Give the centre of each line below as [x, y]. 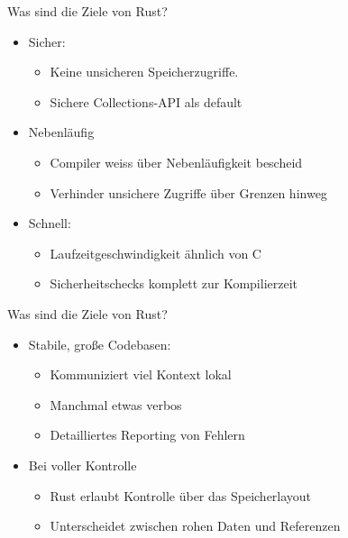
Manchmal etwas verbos [116, 404]
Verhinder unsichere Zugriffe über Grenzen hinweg [188, 192]
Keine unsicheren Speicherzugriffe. [144, 72]
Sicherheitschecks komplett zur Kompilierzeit [174, 283]
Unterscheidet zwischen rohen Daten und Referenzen [195, 526]
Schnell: [50, 223]
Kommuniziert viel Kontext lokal [141, 374]
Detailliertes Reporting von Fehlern [147, 435]
